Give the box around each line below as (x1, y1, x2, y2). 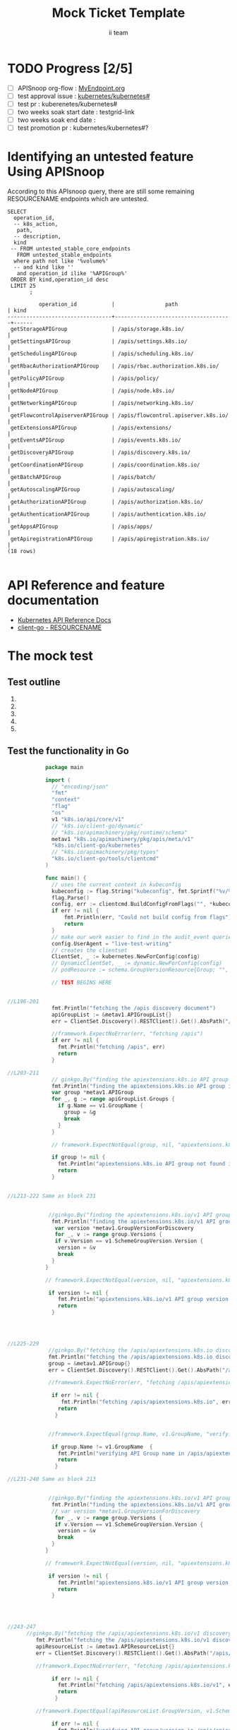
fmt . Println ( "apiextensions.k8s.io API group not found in (57, 1161, 235, 1168)
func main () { (44, 874, 87, 881)
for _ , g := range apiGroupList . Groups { (51, 1096, 175, 1103)
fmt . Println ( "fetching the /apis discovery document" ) (51, 1004, 217, 1012)
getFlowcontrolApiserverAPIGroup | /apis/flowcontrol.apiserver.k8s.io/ (10, 412, 229, 419)
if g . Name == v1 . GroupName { (57, 1102, 143, 1109)
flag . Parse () (51, 894, 90, 901)
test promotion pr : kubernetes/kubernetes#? (17, 123, 149, 132)
